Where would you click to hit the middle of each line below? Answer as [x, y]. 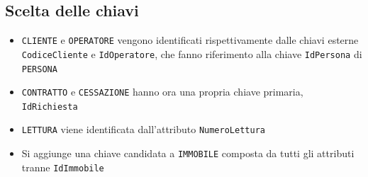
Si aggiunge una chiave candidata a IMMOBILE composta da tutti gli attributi [188, 153]
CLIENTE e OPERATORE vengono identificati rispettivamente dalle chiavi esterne [190, 40]
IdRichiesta [50, 107]
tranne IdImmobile [63, 167]
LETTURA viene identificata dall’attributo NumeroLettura [143, 129]
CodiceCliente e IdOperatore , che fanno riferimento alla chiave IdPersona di [192, 53]
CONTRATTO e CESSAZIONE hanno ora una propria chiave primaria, [162, 92]
